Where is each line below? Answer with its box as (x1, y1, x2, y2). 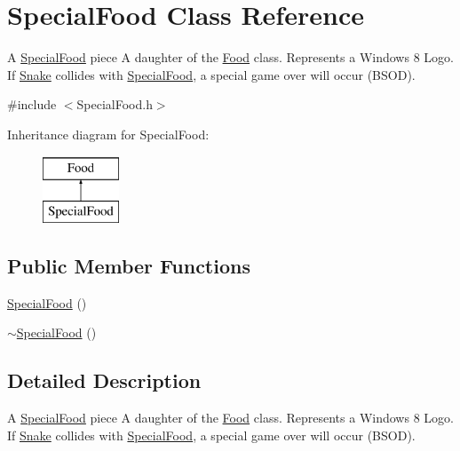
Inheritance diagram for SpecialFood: (7, 124, 210, 143)
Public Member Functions (7, 252, 250, 280)
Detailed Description (7, 367, 202, 394)
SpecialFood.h (76, 95, 153, 114)
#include (7, 95, 57, 114)
